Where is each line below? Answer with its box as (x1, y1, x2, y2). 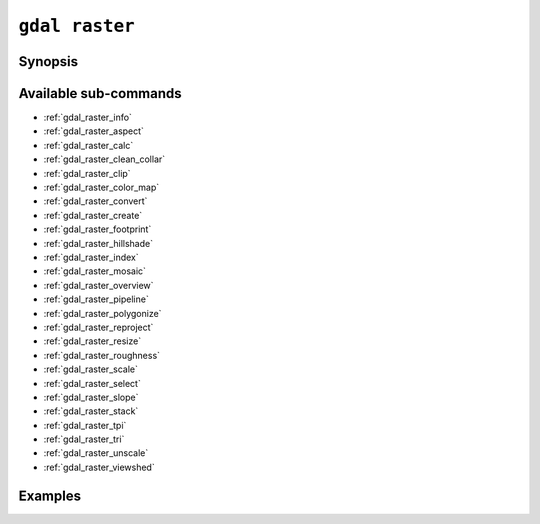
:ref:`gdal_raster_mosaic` (43, 265, 147, 277)
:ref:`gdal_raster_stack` (43, 405, 139, 417)
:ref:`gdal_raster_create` (43, 209, 143, 221)
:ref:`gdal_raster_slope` (43, 391, 139, 403)
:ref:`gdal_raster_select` (43, 377, 142, 389)
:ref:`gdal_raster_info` (43, 111, 132, 124)
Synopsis (18, 53, 79, 70)
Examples (18, 487, 82, 504)
